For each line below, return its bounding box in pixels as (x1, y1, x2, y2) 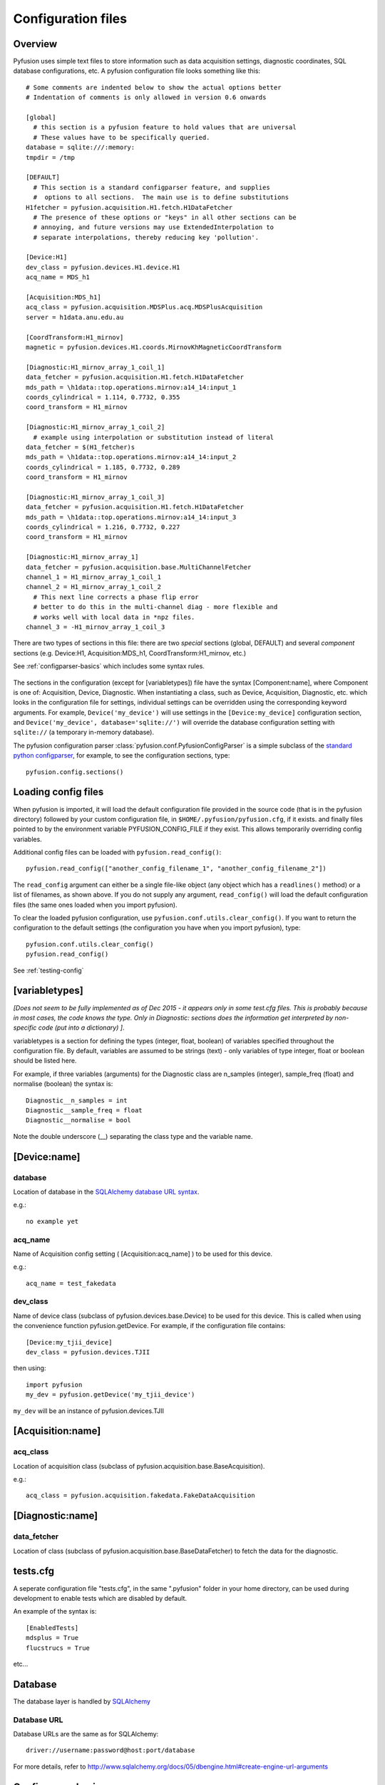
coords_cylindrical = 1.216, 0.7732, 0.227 (26, 523, 180, 531)
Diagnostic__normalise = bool (26, 1116, 132, 1125)
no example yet (26, 1217, 79, 1225)
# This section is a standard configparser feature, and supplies (33, 183, 270, 191)
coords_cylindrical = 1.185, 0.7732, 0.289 (26, 463, 180, 471)
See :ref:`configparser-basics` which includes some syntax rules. (13, 662, 205, 670)
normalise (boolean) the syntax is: (13, 1080, 113, 1088)
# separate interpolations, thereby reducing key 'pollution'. (33, 233, 260, 241)
